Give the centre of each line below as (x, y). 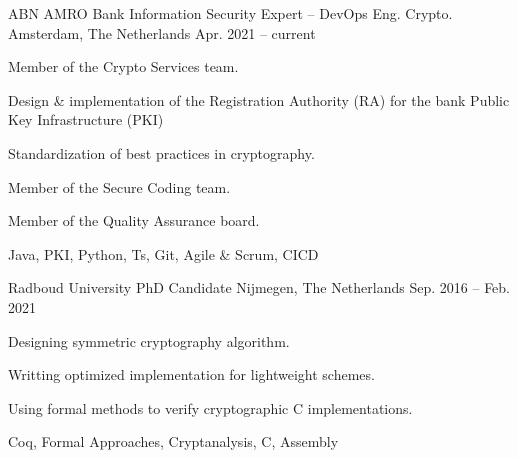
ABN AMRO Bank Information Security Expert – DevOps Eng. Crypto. (230, 13)
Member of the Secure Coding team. (119, 186)
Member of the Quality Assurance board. (134, 220)
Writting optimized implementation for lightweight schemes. (191, 374)
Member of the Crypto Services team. (123, 66)
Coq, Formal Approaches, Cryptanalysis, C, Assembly (173, 441)
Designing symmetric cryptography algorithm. (149, 340)
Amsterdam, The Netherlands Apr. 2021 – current (162, 32)
